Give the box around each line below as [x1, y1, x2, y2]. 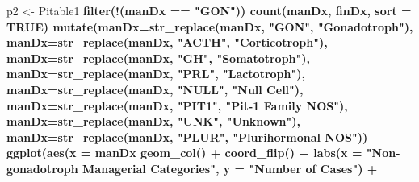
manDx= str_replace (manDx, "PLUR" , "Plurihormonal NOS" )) [6, 128, 368, 145]
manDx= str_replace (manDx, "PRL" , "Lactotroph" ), [6, 65, 305, 82]
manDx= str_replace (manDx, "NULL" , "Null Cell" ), [6, 81, 304, 97]
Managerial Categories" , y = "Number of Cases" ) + [82, 159, 378, 176]
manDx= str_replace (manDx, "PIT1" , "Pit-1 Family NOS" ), [6, 97, 348, 114]
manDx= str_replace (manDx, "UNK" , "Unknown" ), [6, 113, 300, 130]
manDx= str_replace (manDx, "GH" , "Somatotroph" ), [6, 49, 311, 66]
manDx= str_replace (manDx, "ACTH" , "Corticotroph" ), [6, 34, 328, 51]
